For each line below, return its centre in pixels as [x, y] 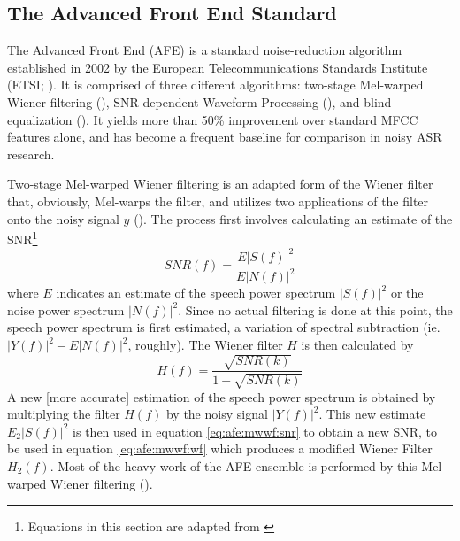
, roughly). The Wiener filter [205, 345]
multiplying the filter [64, 414]
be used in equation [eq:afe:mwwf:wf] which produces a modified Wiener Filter [220, 448]
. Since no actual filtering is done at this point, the [315, 309]
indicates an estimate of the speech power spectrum [196, 293]
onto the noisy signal [63, 218]
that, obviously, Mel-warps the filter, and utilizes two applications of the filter [218, 201]
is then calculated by [357, 345]
